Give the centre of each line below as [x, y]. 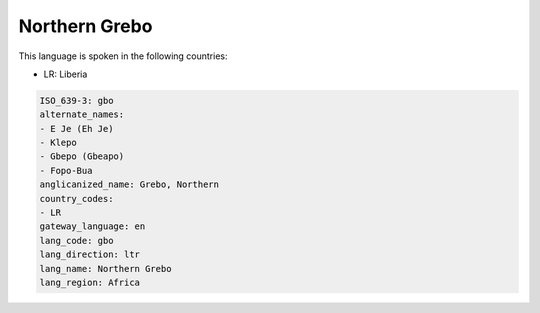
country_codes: [76, 198]
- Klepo [58, 143]
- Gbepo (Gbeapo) [82, 156]
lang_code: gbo [76, 240]
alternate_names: [82, 114]
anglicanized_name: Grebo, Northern [129, 184]
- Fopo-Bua [66, 170]
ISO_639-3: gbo [76, 100]
